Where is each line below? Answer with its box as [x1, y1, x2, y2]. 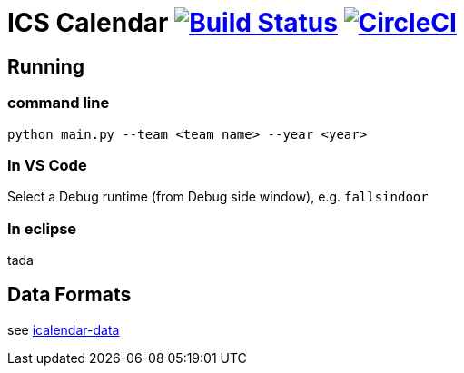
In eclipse [7, 219, 77, 238]
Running [7, 54, 85, 78]
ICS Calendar [7, 7, 169, 38]
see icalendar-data [7, 321, 120, 338]
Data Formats [7, 283, 132, 307]
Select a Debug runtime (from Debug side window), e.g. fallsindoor [7, 189, 429, 205]
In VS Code [7, 155, 87, 174]
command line [7, 93, 110, 113]
